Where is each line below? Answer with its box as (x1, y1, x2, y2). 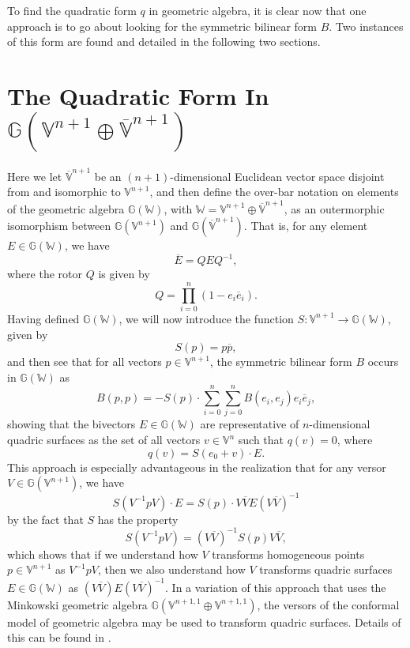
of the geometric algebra (7, 200, 125, 217)
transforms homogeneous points (212, 545, 365, 562)
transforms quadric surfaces (259, 561, 393, 578)
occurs (367, 353, 399, 370)
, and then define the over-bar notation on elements (149, 183, 399, 200)
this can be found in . (7, 629, 111, 646)
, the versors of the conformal (257, 596, 400, 612)
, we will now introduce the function (118, 310, 294, 326)
